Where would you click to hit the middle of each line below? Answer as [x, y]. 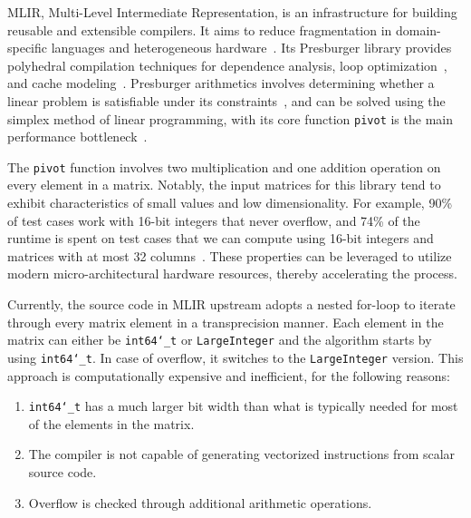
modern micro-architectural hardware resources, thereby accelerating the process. [232, 274]
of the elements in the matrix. [111, 423]
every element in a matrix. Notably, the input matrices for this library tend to [224, 185]
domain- [418, 29]
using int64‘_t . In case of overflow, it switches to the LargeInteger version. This [235, 357]
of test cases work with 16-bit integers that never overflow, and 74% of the [214, 220]
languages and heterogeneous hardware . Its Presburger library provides [251, 48]
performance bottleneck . [77, 137]
